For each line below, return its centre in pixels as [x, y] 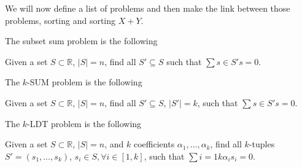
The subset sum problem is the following [81, 41]
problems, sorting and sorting [60, 20]
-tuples [262, 144]
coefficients [154, 144]
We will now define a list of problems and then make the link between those [148, 8]
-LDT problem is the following [84, 123]
